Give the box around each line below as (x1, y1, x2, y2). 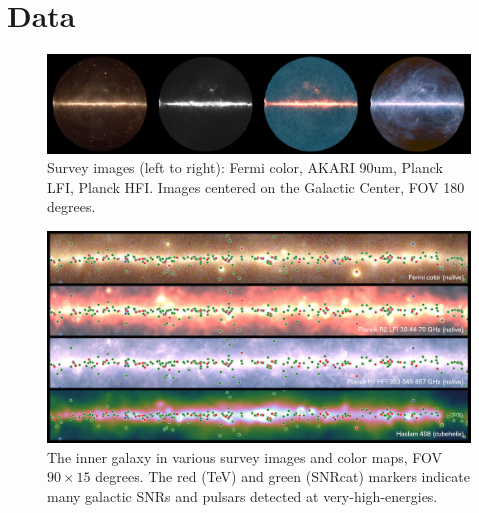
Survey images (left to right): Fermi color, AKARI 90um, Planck (47, 157, 443, 178)
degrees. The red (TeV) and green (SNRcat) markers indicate (95, 466, 470, 487)
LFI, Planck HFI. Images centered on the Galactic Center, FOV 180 (47, 176, 465, 197)
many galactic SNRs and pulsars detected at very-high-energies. (47, 485, 438, 506)
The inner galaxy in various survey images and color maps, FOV (47, 446, 442, 467)
